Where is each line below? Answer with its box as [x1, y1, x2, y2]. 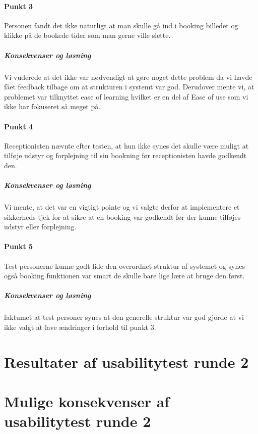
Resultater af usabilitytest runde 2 [4, 351, 249, 372]
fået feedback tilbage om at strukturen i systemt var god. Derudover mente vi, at [4, 81, 254, 92]
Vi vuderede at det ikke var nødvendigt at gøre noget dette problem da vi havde [4, 71, 252, 82]
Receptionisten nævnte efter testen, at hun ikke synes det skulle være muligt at [4, 140, 249, 151]
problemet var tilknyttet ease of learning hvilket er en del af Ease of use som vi [4, 91, 248, 102]
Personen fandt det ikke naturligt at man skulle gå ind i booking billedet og [4, 20, 238, 30]
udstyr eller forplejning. [4, 221, 77, 232]
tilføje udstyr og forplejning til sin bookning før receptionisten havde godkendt [4, 150, 247, 161]
